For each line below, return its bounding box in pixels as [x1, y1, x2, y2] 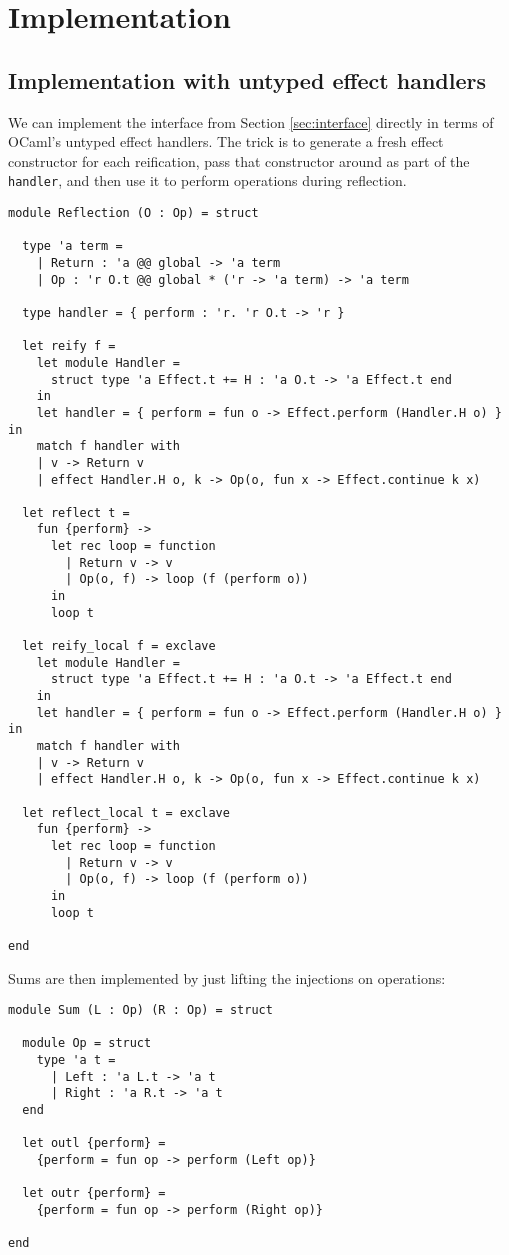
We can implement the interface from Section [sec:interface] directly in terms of [8, 111, 494, 132]
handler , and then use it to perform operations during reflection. [8, 170, 407, 191]
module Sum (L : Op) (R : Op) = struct [8, 1003, 273, 1018]
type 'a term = [22, 239, 123, 254]
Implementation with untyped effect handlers [8, 64, 487, 95]
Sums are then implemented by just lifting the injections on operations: [8, 967, 446, 988]
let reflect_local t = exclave [22, 805, 230, 820]
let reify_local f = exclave [22, 639, 216, 654]
